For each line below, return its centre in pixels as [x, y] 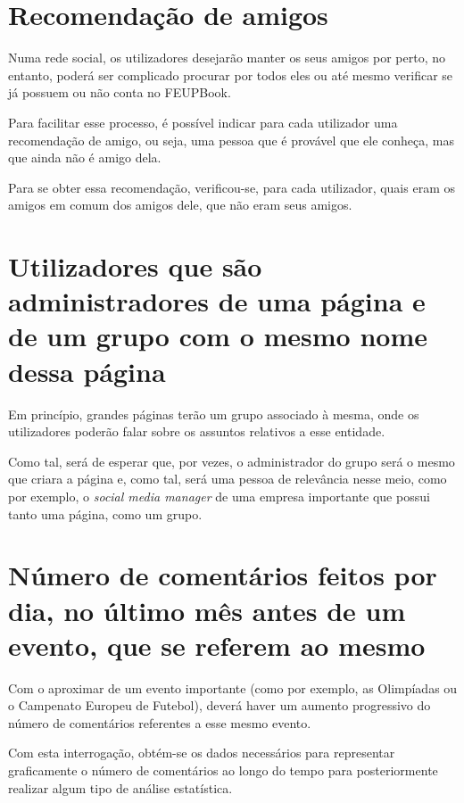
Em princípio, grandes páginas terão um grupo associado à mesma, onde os [214, 414]
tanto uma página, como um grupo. [105, 513]
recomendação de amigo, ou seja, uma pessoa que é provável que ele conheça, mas [232, 140]
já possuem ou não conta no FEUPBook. [120, 92]
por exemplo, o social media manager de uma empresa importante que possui [219, 496]
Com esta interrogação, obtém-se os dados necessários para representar [202, 753]
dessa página [87, 371]
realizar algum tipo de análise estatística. [120, 787]
